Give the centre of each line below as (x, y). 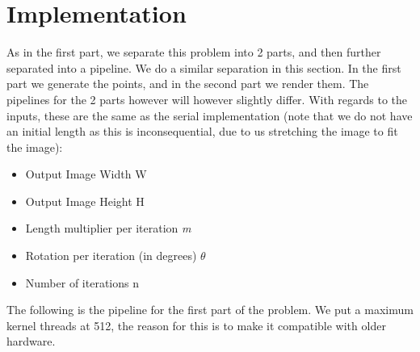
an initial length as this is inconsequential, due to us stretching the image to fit (202, 131)
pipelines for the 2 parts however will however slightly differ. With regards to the (207, 99)
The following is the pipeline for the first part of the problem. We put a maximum (210, 310)
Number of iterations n (82, 282)
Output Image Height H (85, 201)
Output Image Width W (86, 174)
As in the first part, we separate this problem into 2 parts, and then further (194, 52)
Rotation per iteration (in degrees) (111, 256)
